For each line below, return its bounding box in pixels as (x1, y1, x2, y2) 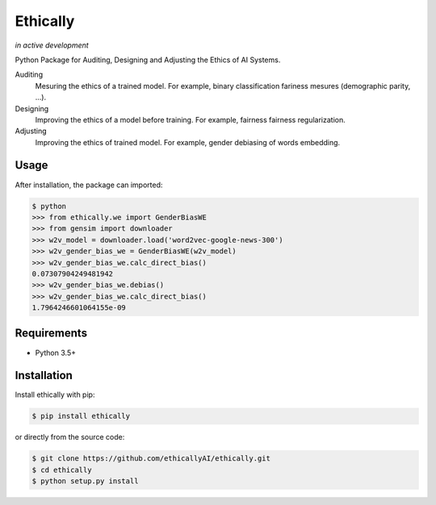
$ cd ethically (31, 465, 92, 474)
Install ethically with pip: (15, 390, 95, 399)
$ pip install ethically (31, 411, 131, 421)
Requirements (15, 327, 88, 340)
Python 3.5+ (35, 348, 77, 357)
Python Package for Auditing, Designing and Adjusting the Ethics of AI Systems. (15, 55, 281, 65)
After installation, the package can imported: (15, 180, 163, 190)
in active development (15, 40, 89, 50)
